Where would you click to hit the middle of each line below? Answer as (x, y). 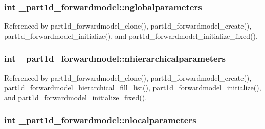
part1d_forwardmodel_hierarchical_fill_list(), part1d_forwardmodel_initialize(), (133, 87)
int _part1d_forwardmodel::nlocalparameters (100, 120)
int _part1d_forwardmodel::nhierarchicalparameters (115, 58)
